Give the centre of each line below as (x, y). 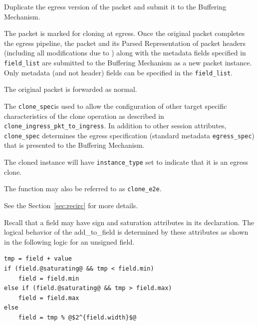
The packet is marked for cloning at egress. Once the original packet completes (125, 33)
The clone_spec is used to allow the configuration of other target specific (116, 106)
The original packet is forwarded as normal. (71, 89)
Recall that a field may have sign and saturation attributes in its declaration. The (129, 222)
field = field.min (49, 278)
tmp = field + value (38, 259)
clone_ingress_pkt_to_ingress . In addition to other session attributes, (115, 126)
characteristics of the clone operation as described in (84, 116)
